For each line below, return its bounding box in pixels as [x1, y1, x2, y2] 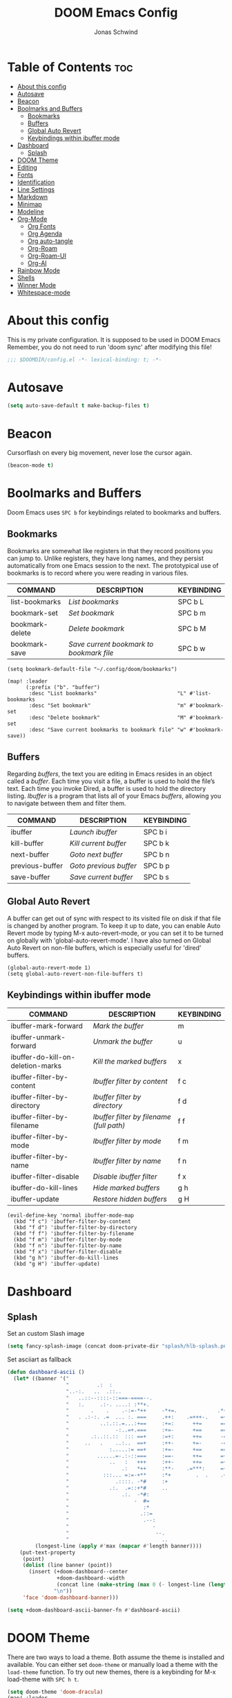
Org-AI [27, 258, 47, 267]
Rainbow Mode [17, 266, 61, 274]
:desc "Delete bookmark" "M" [28, 714, 187, 721]
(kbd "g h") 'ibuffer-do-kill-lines [13, 1255, 119, 1262]
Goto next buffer [69, 850, 123, 859]
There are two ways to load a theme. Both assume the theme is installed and [7, 1653, 224, 1661]
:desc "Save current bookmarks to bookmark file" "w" [28, 726, 187, 733]
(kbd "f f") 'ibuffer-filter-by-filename [13, 1231, 135, 1237]
